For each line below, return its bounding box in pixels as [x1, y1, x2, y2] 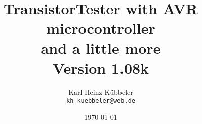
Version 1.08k [52, 57, 149, 78]
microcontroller [46, 18, 155, 38]
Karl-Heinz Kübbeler [68, 86, 133, 97]
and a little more [41, 37, 161, 58]
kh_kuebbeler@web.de [66, 97, 136, 105]
